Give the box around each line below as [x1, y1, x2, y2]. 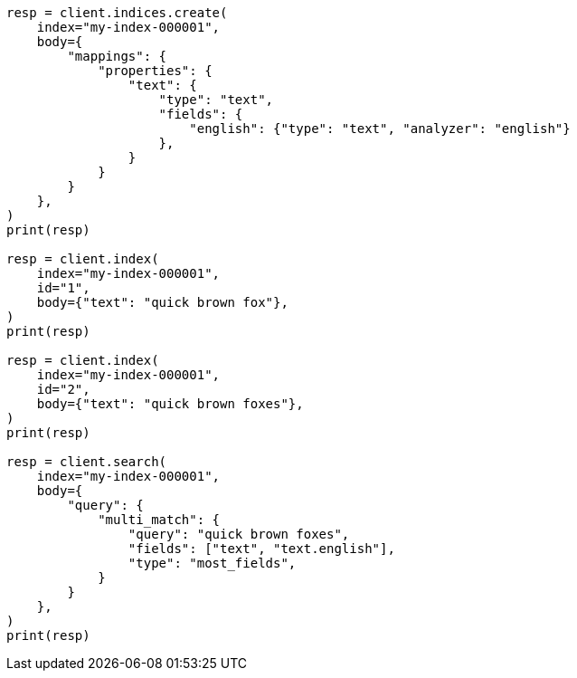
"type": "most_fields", [128, 556, 297, 570]
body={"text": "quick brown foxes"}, [36, 396, 304, 411]
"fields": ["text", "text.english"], [128, 541, 395, 556]
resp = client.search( [6, 454, 167, 469]
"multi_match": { [98, 512, 221, 527]
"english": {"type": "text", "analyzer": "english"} [189, 121, 571, 136]
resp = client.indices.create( [6, 5, 228, 20]
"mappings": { [67, 49, 167, 63]
